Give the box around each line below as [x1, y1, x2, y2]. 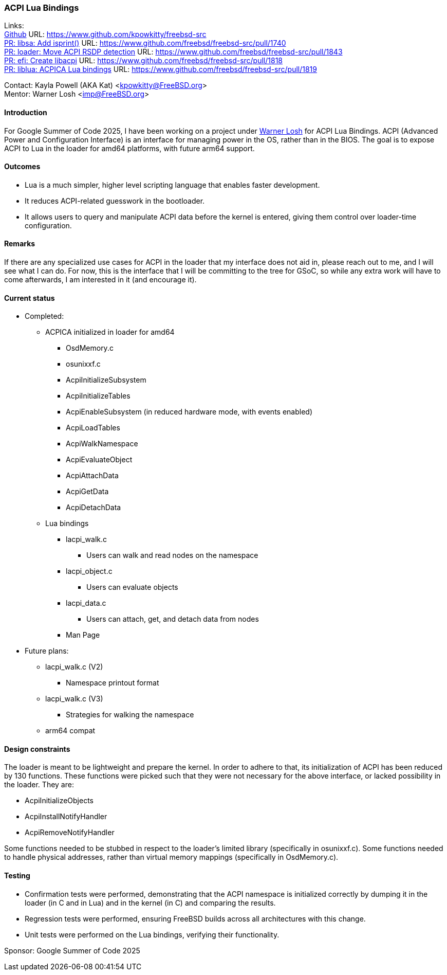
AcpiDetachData [66, 503, 121, 512]
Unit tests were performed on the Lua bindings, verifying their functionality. [25, 930, 280, 939]
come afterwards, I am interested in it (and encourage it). [4, 275, 197, 284]
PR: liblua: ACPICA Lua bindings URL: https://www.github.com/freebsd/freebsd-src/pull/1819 [4, 65, 317, 74]
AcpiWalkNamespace [66, 439, 138, 448]
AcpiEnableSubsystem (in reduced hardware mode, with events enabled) [66, 407, 313, 417]
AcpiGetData [66, 487, 109, 496]
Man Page [66, 630, 100, 640]
